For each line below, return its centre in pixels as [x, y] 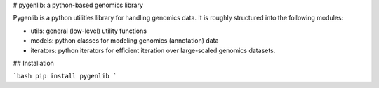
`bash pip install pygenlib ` [65, 76]
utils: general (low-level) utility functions [89, 31]
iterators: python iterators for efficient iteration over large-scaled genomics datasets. [153, 50]
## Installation [33, 63]
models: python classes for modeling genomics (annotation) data [125, 41]
